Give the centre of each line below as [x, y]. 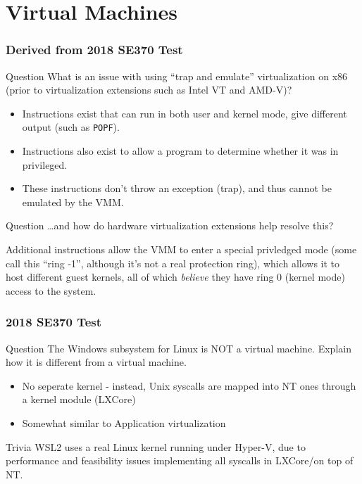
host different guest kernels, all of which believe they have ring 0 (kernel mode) [175, 277]
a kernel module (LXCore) [79, 399]
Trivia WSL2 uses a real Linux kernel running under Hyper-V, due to [156, 446]
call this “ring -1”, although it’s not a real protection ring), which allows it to [173, 263]
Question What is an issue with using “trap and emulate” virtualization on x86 [177, 76]
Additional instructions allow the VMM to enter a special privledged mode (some [181, 249]
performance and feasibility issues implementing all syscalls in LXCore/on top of [180, 460]
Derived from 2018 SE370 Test [94, 50]
